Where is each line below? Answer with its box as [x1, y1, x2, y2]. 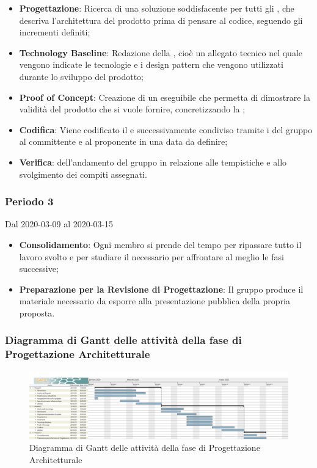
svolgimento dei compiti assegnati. [19, 167, 147, 180]
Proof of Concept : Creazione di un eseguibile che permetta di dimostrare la [19, 90, 310, 103]
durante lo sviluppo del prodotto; [19, 70, 144, 82]
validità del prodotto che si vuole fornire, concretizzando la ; [19, 103, 246, 115]
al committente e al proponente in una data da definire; [19, 135, 228, 148]
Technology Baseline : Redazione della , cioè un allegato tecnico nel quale [19, 46, 302, 59]
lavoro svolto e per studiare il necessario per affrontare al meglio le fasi [19, 250, 284, 263]
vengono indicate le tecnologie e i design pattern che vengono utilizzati [19, 58, 283, 71]
